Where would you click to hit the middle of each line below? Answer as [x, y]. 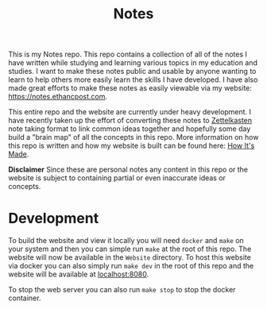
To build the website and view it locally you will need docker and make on [126, 241]
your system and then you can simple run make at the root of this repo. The [130, 249]
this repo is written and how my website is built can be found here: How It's [132, 146]
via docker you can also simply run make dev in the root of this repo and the [131, 266]
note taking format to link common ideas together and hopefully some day [130, 129]
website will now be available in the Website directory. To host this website [130, 257]
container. [25, 298]
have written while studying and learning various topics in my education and [133, 63]
